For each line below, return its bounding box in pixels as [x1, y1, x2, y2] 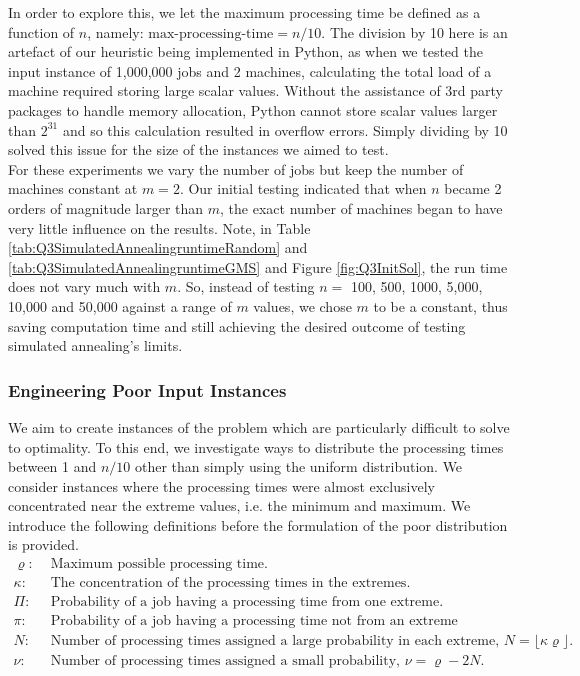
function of [8, 21, 75, 42]
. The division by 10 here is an [321, 21, 508, 42]
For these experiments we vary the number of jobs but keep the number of [8, 158, 464, 179]
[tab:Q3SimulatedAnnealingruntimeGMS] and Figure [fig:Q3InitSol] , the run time [8, 256, 508, 277]
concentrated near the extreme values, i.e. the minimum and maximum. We [8, 495, 471, 516]
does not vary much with [8, 276, 161, 297]
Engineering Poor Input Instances [8, 377, 287, 402]
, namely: [87, 21, 144, 42]
